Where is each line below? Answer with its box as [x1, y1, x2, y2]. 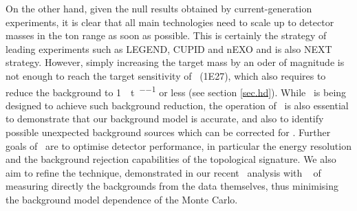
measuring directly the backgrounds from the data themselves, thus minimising [6, 179, 339, 193]
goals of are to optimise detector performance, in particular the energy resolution [6, 138, 351, 153]
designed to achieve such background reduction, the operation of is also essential [6, 98, 349, 112]
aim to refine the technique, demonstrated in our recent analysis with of [6, 165, 321, 179]
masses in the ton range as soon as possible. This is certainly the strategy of [6, 28, 327, 43]
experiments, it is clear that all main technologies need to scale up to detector [6, 14, 334, 29]
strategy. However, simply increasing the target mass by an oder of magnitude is [6, 55, 345, 69]
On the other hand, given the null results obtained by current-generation [6, 1, 312, 15]
